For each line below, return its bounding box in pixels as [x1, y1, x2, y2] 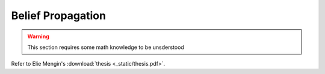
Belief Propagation [11, 9, 107, 22]
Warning [27, 33, 49, 40]
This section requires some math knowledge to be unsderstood [27, 44, 185, 51]
